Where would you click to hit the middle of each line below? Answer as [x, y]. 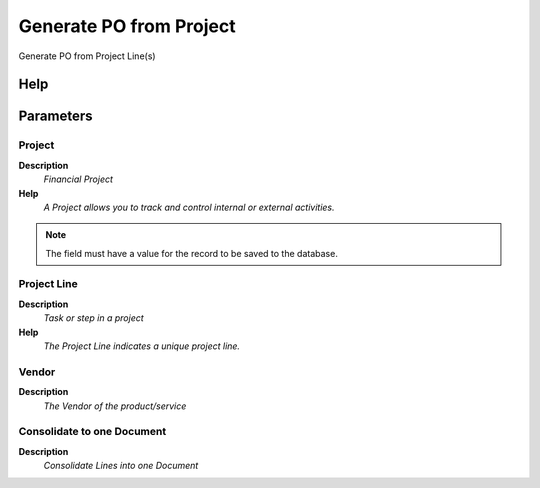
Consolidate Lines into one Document [121, 466]
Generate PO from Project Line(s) [87, 56]
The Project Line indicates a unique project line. [141, 346]
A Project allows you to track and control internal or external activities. [189, 207]
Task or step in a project [93, 318]
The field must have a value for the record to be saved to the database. [192, 253]
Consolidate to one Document [92, 432]
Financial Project [78, 179]
